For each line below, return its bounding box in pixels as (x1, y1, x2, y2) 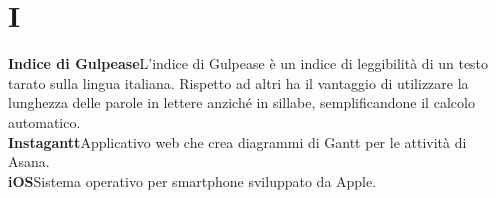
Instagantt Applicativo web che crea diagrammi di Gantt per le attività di (8, 131, 467, 152)
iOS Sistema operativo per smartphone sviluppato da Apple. (8, 170, 377, 191)
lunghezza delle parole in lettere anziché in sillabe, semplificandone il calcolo (8, 92, 475, 113)
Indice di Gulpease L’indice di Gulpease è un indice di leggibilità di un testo (8, 53, 489, 74)
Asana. (8, 151, 50, 172)
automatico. (8, 111, 81, 132)
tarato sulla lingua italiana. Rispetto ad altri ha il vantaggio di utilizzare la (8, 72, 469, 93)
